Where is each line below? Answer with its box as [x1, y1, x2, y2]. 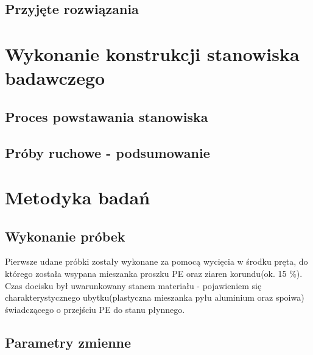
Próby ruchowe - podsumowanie [5, 143, 210, 162]
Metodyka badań [5, 185, 150, 210]
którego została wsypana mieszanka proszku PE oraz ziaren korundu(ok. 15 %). [5, 267, 303, 280]
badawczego [5, 65, 105, 90]
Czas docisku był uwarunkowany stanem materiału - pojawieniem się [5, 279, 262, 292]
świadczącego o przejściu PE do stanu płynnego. [5, 303, 185, 315]
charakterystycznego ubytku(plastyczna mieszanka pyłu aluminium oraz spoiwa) [5, 291, 304, 304]
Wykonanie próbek [5, 226, 125, 245]
